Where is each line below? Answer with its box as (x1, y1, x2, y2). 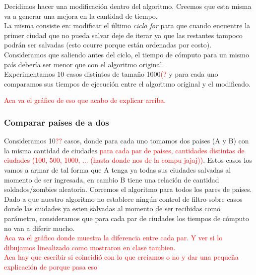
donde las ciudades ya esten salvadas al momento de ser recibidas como (4, 203, 221, 214)
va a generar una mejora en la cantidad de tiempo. (4, 10, 158, 21)
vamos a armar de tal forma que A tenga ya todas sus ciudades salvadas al (4, 164, 231, 175)
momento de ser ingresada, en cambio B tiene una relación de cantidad (4, 174, 219, 184)
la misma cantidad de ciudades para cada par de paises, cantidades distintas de (4, 145, 245, 155)
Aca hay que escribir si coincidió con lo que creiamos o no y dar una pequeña (4, 252, 239, 262)
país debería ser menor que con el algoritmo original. (4, 59, 164, 69)
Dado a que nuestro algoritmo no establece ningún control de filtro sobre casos (4, 193, 243, 204)
